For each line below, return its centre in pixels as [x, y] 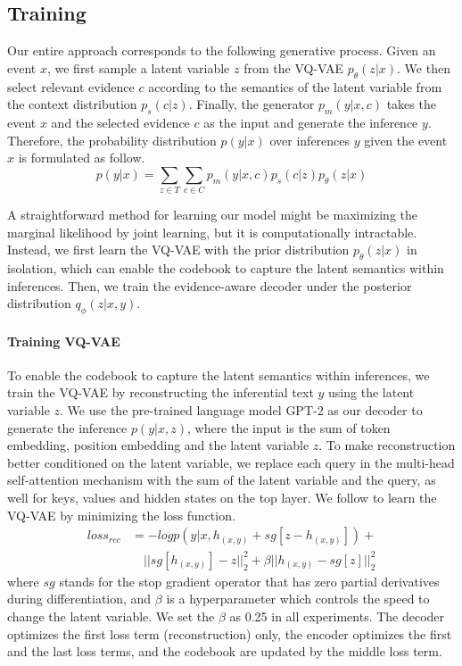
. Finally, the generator [252, 104]
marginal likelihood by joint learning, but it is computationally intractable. [212, 232]
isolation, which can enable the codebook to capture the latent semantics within [226, 268]
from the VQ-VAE [294, 67]
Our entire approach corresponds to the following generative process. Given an [222, 50]
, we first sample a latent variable [138, 67]
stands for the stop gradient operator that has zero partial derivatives [249, 581]
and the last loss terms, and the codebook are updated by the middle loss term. [225, 651]
